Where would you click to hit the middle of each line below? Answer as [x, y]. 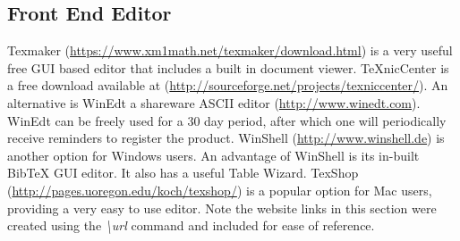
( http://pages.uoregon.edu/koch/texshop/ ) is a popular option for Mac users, [220, 190]
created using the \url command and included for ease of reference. [191, 225]
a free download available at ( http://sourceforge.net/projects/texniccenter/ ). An [228, 85]
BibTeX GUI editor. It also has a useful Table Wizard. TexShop [183, 173]
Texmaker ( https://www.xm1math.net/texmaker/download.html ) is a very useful [230, 50]
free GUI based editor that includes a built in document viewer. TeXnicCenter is [228, 67]
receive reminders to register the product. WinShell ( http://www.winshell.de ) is [226, 138]
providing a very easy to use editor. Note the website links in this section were [222, 208]
